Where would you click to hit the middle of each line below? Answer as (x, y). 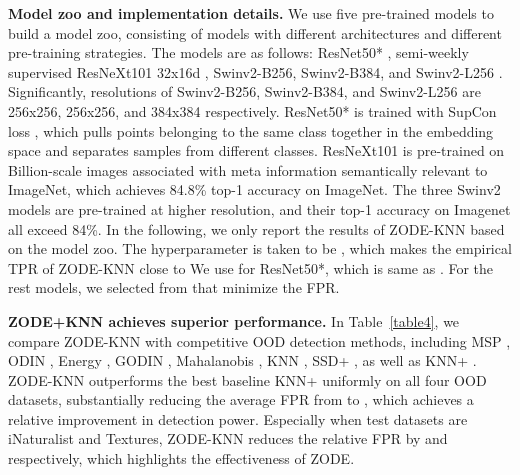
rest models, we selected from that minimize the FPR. (174, 287)
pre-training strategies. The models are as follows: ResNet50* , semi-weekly (238, 52)
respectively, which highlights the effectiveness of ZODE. (181, 458)
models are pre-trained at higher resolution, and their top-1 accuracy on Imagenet (259, 208)
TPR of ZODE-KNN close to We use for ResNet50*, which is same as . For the (251, 267)
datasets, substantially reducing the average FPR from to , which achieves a (241, 399)
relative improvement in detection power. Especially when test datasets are (238, 418)
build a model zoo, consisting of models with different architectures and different (255, 32)
